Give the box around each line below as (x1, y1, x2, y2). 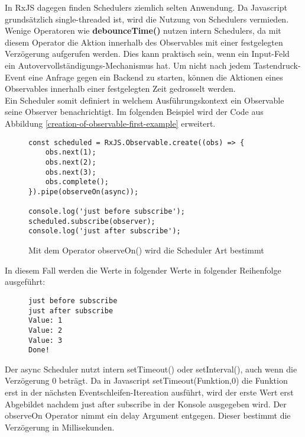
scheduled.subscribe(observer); (28, 217, 155, 226)
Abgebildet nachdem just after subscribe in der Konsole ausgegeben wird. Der (5, 397, 287, 410)
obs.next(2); (45, 158, 96, 166)
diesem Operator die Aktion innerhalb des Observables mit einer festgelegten (5, 36, 283, 48)
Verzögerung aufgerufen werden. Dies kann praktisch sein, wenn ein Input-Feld (5, 47, 290, 60)
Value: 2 (28, 326, 63, 335)
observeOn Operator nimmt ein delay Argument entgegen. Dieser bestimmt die (5, 409, 291, 422)
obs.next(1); (45, 148, 96, 157)
